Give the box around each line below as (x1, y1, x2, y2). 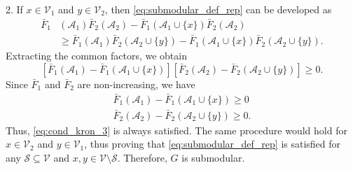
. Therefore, (117, 150, 167, 164)
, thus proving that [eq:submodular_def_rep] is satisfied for (84, 136, 341, 151)
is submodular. (181, 150, 245, 164)
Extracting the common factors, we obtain (6, 48, 187, 63)
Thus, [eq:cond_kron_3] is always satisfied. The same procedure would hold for (6, 122, 347, 137)
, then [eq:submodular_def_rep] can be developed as (104, 2, 332, 16)
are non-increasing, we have (77, 76, 195, 91)
